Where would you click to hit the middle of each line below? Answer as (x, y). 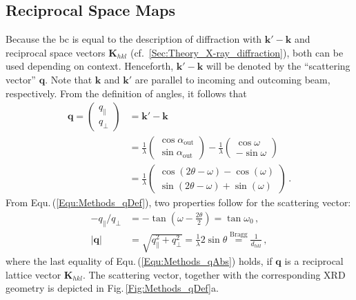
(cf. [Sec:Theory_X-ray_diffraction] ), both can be (237, 52)
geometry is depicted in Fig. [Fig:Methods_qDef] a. (112, 288)
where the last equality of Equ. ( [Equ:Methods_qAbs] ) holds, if (139, 261)
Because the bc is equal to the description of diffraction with (134, 39)
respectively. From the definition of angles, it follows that (126, 93)
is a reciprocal (314, 261)
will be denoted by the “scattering (278, 66)
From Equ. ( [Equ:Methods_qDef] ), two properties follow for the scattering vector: (178, 202)
